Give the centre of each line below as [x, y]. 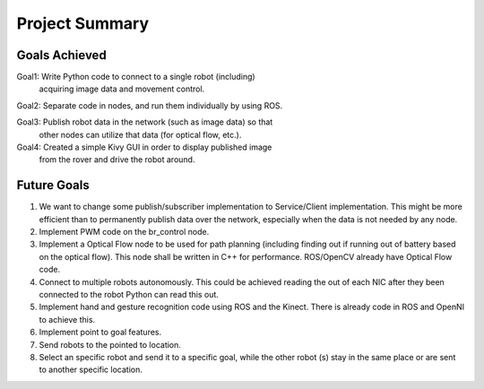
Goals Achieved [61, 55]
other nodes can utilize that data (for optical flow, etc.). [140, 134]
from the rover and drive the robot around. [117, 160]
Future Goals [53, 185]
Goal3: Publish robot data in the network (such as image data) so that [145, 122]
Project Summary [83, 23]
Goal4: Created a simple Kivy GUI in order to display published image [144, 147]
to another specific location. [91, 370]
